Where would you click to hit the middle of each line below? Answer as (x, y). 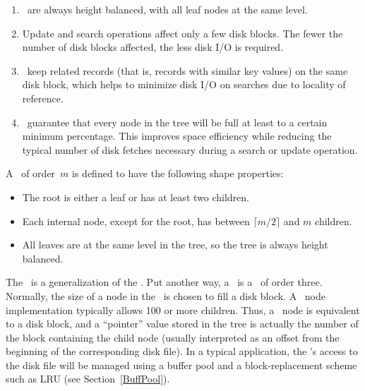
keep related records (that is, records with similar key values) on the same (187, 70)
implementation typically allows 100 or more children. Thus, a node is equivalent (183, 309)
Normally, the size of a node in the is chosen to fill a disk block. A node (166, 295)
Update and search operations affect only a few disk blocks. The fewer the (182, 33)
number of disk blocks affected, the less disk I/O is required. (153, 47)
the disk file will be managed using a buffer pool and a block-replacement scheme (181, 365)
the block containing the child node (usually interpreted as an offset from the (173, 337)
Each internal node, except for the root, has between (136, 221)
